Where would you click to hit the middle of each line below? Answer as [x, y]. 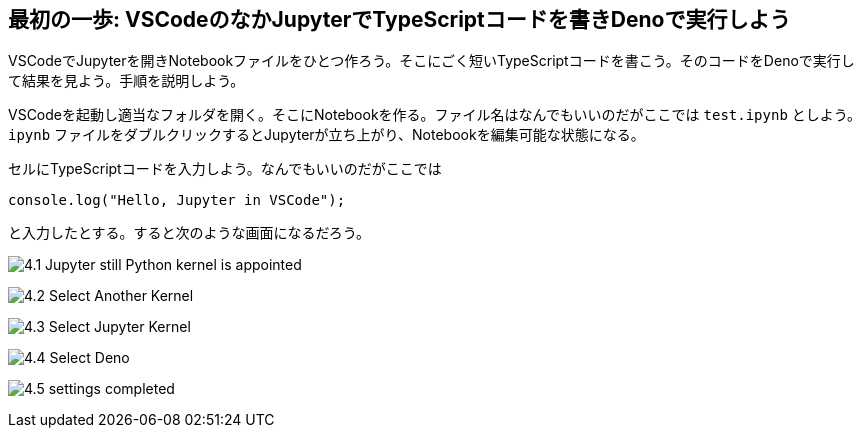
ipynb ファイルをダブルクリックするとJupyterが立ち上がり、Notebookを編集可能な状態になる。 [326, 135]
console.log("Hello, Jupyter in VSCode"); [177, 200]
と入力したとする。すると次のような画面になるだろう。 [189, 233]
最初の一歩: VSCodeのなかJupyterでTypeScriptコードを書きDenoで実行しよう [399, 19]
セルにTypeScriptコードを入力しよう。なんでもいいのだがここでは [225, 169]
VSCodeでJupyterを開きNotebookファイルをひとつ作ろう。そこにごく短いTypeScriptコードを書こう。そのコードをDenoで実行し [431, 61]
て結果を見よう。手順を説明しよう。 [126, 81]
